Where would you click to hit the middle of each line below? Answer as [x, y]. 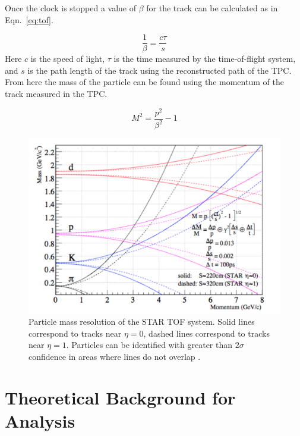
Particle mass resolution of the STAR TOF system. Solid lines [142, 321]
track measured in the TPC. [56, 94]
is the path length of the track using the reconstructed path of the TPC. [160, 70]
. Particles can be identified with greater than [149, 345]
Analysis [40, 420]
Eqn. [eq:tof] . [29, 19]
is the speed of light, [68, 59]
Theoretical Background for [120, 397]
